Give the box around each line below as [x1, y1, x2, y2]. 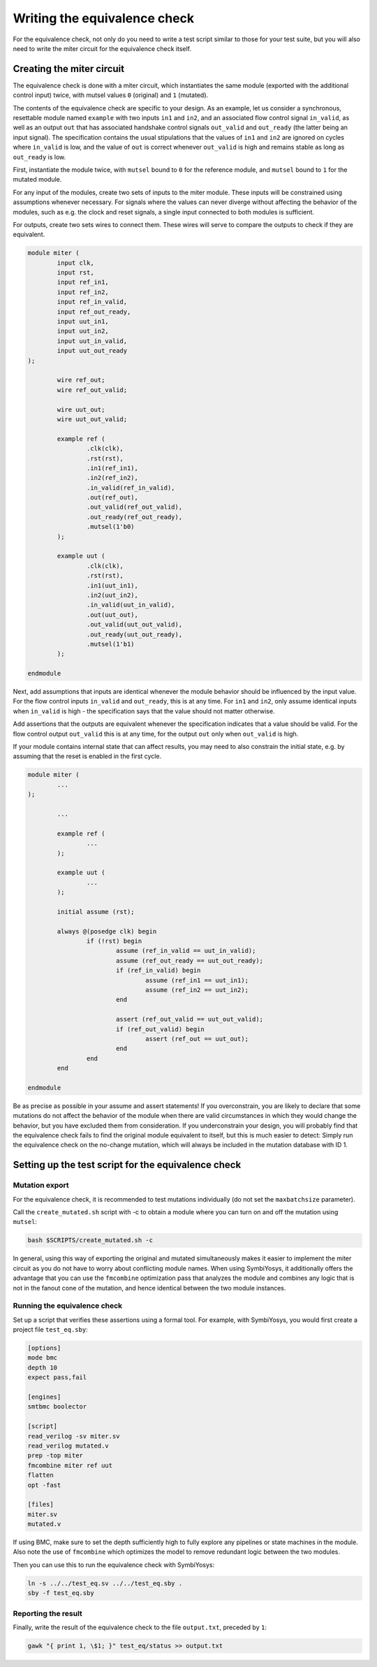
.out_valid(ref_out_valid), [86, 503, 183, 511]
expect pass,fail [27, 1374, 87, 1381]
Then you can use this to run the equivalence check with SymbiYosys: [13, 1560, 215, 1568]
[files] [27, 1501, 54, 1508]
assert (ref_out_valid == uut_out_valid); [115, 1015, 264, 1024]
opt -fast [27, 1481, 61, 1489]
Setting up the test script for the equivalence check [13, 1159, 242, 1171]
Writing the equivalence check [13, 10, 195, 26]
